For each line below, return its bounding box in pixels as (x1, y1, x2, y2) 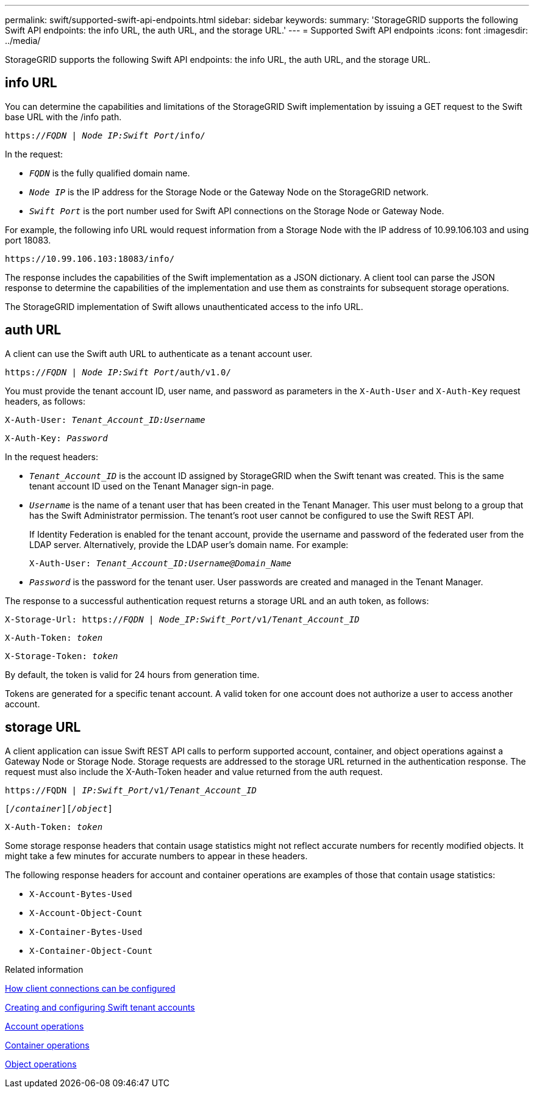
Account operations (5, 1020, 84, 1031)
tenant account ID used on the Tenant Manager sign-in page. (29, 480, 274, 491)
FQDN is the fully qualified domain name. (29, 167, 190, 178)
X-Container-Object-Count (29, 945, 153, 956)
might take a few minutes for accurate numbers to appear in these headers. (5, 850, 308, 861)
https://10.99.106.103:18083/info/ (5, 253, 175, 264)
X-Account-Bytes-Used (29, 889, 132, 899)
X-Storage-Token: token (5, 651, 118, 661)
